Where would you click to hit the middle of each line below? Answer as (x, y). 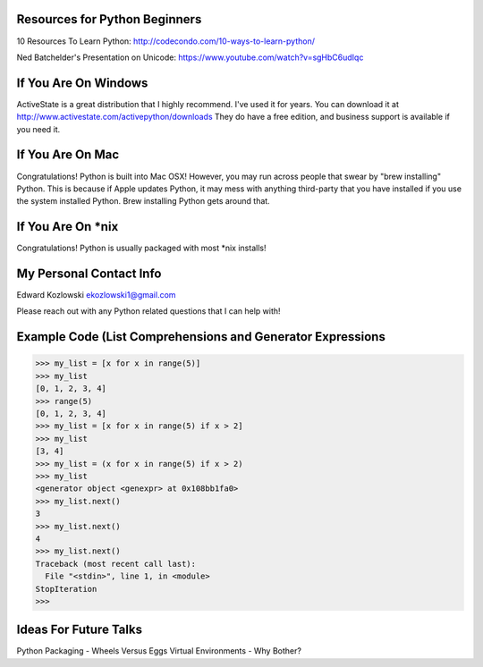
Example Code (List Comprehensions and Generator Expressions (201, 337)
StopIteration (66, 589)
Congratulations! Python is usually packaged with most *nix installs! (141, 248)
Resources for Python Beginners (109, 19)
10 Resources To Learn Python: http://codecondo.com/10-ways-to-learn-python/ (165, 41)
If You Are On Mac (68, 155)
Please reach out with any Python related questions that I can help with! (148, 311)
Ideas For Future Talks (80, 630)
